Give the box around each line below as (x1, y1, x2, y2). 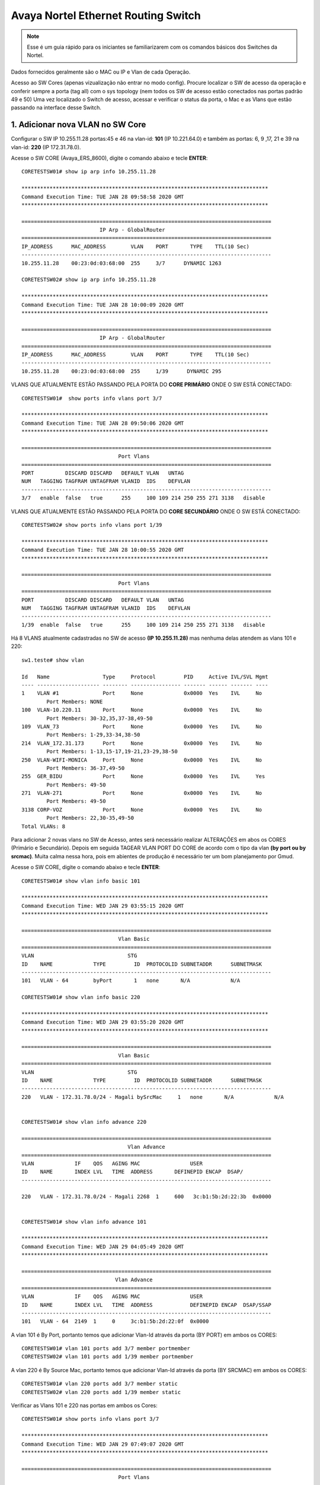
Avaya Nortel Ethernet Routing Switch (11, 9, 201, 22)
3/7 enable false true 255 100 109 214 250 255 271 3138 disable (21, 495, 265, 501)
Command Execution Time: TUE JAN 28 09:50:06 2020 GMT (21, 419, 184, 426)
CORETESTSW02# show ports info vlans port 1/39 (21, 522, 162, 528)
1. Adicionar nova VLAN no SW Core (11, 119, 146, 130)
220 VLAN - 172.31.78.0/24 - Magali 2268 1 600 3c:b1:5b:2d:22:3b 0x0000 (21, 1193, 272, 1200)
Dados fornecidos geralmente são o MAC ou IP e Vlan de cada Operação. (11, 68, 191, 75)
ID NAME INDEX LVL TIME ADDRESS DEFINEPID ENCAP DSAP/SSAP (21, 1301, 272, 1308)
